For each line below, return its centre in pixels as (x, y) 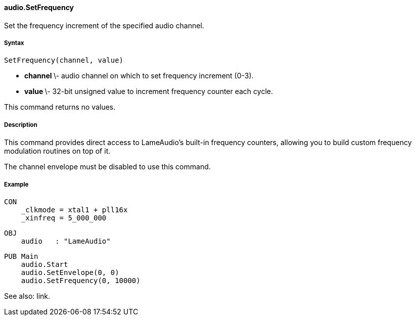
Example (16, 184)
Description (21, 125)
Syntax (14, 43)
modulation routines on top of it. (57, 151)
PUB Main (21, 256)
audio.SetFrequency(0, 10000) (81, 280)
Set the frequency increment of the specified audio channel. (104, 25)
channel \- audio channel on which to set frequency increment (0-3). (139, 76)
